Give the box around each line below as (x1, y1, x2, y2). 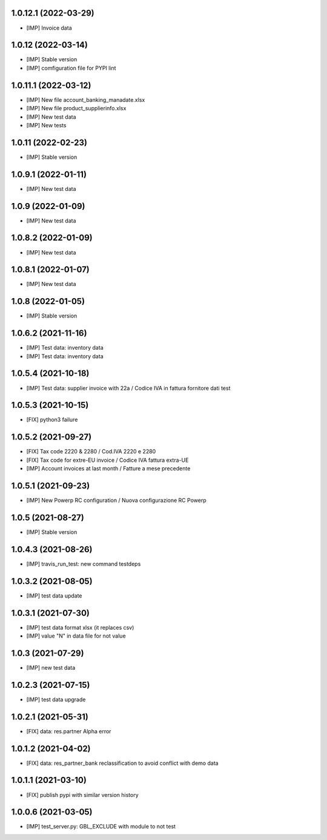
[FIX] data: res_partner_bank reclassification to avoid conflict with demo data (26, 759, 219, 767)
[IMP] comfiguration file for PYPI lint (26, 64, 116, 72)
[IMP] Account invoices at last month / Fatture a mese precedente (26, 465, 191, 472)
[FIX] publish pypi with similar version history (26, 791, 139, 798)
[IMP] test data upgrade (26, 696, 86, 703)
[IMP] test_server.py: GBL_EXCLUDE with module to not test (26, 823, 176, 830)
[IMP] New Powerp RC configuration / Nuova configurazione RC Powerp (26, 497, 206, 504)
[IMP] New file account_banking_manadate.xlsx (26, 96, 145, 103)
